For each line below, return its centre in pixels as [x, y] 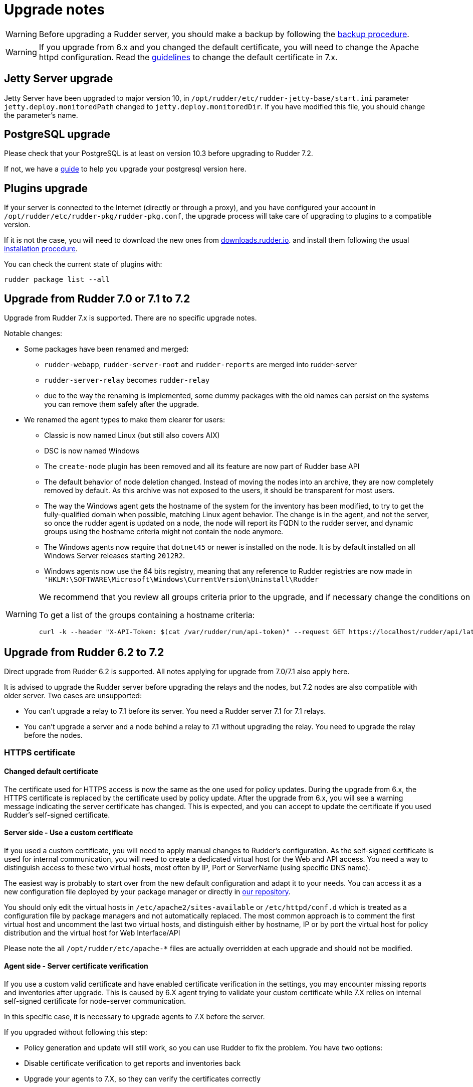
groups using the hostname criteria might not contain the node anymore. [164, 532]
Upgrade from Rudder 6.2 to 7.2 [84, 652]
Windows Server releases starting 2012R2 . [114, 556]
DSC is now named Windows [92, 451]
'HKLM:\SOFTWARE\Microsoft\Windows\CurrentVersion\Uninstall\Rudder [181, 580]
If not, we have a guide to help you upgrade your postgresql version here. [125, 169]
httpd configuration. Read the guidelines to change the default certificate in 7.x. [188, 57]
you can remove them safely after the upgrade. [122, 404]
